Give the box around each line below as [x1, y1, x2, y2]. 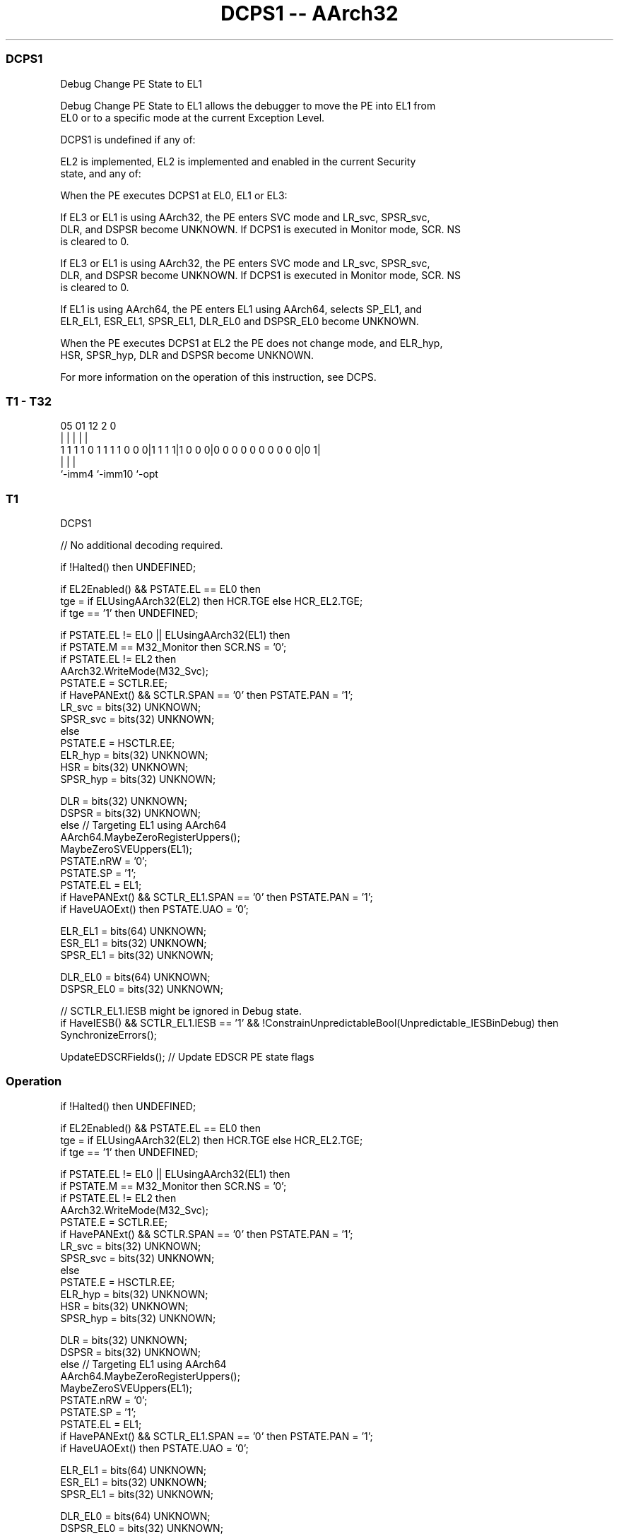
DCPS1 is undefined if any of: [60, 133, 196, 146]
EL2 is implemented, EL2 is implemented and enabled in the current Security [60, 155, 416, 167]
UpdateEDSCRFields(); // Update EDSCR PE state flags [60, 1051, 314, 1063]
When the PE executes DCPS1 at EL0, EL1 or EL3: [60, 189, 288, 201]
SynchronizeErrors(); [60, 1029, 158, 1041]
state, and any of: [60, 167, 141, 179]
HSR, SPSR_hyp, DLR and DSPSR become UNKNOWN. [60, 348, 314, 361]
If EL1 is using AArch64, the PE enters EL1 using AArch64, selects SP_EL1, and [60, 302, 423, 315]
